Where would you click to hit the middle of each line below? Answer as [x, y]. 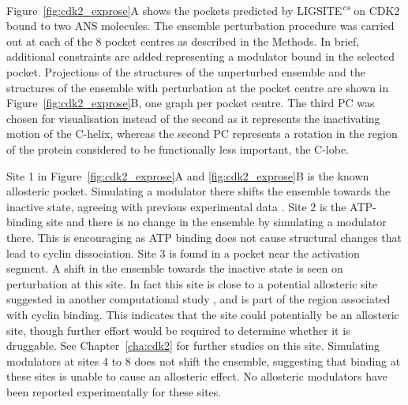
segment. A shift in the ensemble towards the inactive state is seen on [175, 268]
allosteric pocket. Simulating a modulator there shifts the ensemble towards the [198, 191]
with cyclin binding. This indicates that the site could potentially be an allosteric [203, 314]
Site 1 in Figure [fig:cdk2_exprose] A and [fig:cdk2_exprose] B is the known [188, 175]
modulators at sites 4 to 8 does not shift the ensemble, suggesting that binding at [204, 360]
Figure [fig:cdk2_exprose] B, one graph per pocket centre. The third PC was [191, 103]
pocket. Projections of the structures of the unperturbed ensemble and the [186, 72]
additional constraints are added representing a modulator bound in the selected [201, 56]
